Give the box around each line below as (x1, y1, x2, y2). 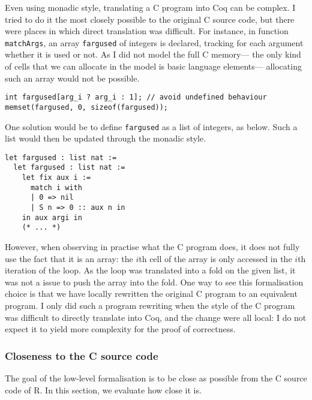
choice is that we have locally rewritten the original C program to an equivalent (5, 287, 298, 300)
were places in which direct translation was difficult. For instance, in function (5, 25, 289, 37)
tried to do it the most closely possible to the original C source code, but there (5, 13, 295, 25)
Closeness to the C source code (5, 348, 158, 363)
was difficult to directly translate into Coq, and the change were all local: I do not (5, 311, 307, 323)
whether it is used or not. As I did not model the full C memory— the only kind (5, 48, 301, 61)
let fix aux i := (22, 173, 91, 182)
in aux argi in (22, 213, 82, 222)
